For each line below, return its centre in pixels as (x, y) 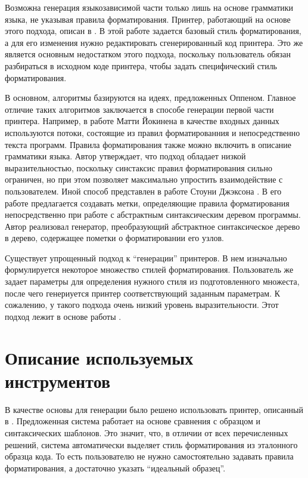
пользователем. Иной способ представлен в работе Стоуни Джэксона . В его (143, 191)
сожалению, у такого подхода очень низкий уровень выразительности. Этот (142, 305)
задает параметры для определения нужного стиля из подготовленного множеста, (152, 281)
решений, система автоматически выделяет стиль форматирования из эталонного (151, 444)
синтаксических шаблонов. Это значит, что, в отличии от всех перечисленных (147, 432)
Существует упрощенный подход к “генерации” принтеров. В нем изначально (146, 257)
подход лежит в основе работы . (63, 316)
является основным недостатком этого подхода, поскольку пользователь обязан (148, 54)
